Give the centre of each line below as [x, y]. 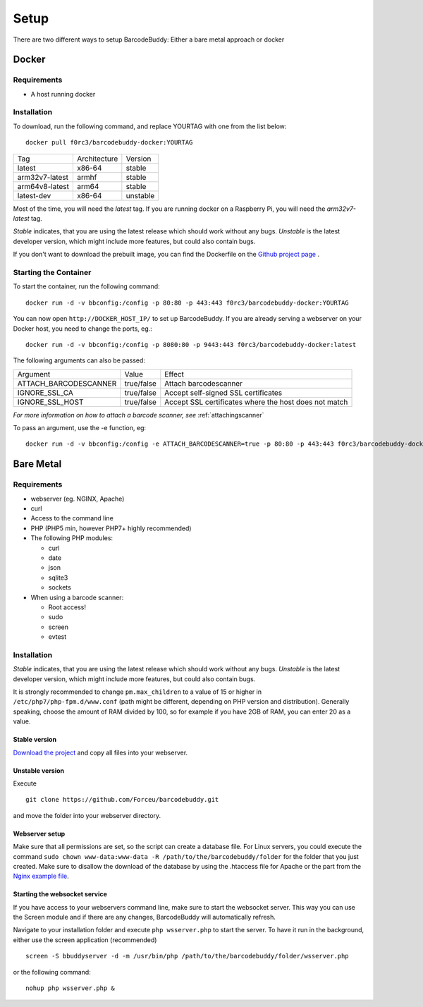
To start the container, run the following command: [86, 286]
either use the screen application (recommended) [85, 940]
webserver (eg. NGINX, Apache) [78, 499]
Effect [174, 374]
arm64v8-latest [43, 186]
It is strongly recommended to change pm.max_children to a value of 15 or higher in [137, 692]
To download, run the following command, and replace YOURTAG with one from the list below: [150, 126]
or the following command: [52, 972]
